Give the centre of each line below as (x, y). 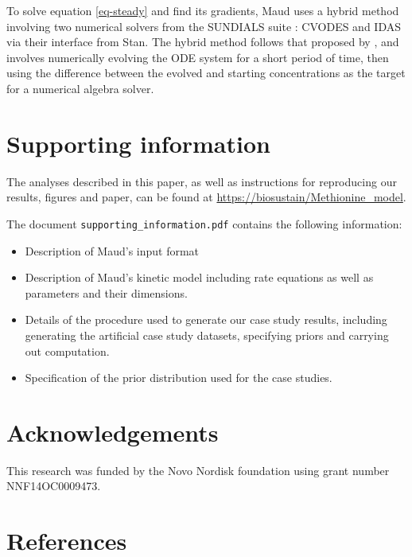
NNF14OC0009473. (54, 486)
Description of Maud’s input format (112, 250)
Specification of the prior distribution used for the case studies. (179, 378)
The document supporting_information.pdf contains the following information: (204, 223)
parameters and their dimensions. (106, 292)
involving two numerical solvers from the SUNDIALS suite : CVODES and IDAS (204, 26)
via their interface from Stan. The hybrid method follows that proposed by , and (203, 42)
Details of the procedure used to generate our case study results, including (206, 319)
